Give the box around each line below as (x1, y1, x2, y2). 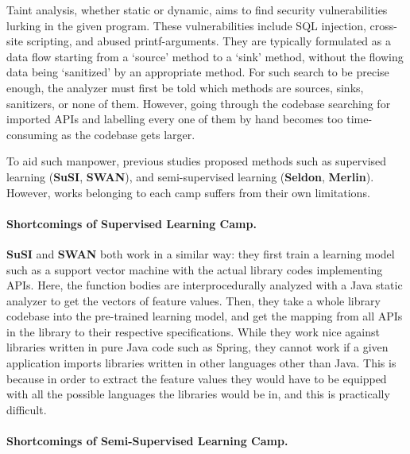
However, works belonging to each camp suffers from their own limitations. (6, 184, 370, 200)
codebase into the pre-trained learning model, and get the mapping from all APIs (6, 308, 403, 324)
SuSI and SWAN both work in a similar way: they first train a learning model (6, 245, 395, 262)
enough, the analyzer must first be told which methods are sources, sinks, (6, 79, 364, 95)
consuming (6, 126, 58, 142)
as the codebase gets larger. (61, 126, 195, 142)
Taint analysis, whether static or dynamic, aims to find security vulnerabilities (6, 2, 388, 17)
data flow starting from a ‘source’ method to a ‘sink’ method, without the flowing (6, 48, 404, 64)
